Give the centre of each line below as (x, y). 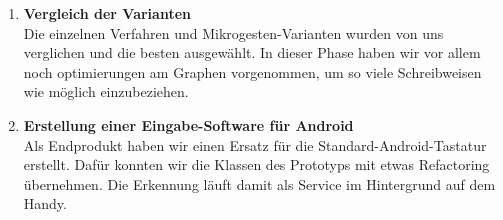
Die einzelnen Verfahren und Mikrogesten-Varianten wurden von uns (233, 32)
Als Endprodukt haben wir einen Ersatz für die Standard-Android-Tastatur (255, 144)
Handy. (45, 203)
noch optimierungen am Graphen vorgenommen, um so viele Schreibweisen (252, 71)
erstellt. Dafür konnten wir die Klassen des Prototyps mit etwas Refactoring (256, 164)
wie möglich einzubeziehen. (106, 91)
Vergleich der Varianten (107, 13)
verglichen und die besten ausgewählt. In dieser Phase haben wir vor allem (252, 52)
